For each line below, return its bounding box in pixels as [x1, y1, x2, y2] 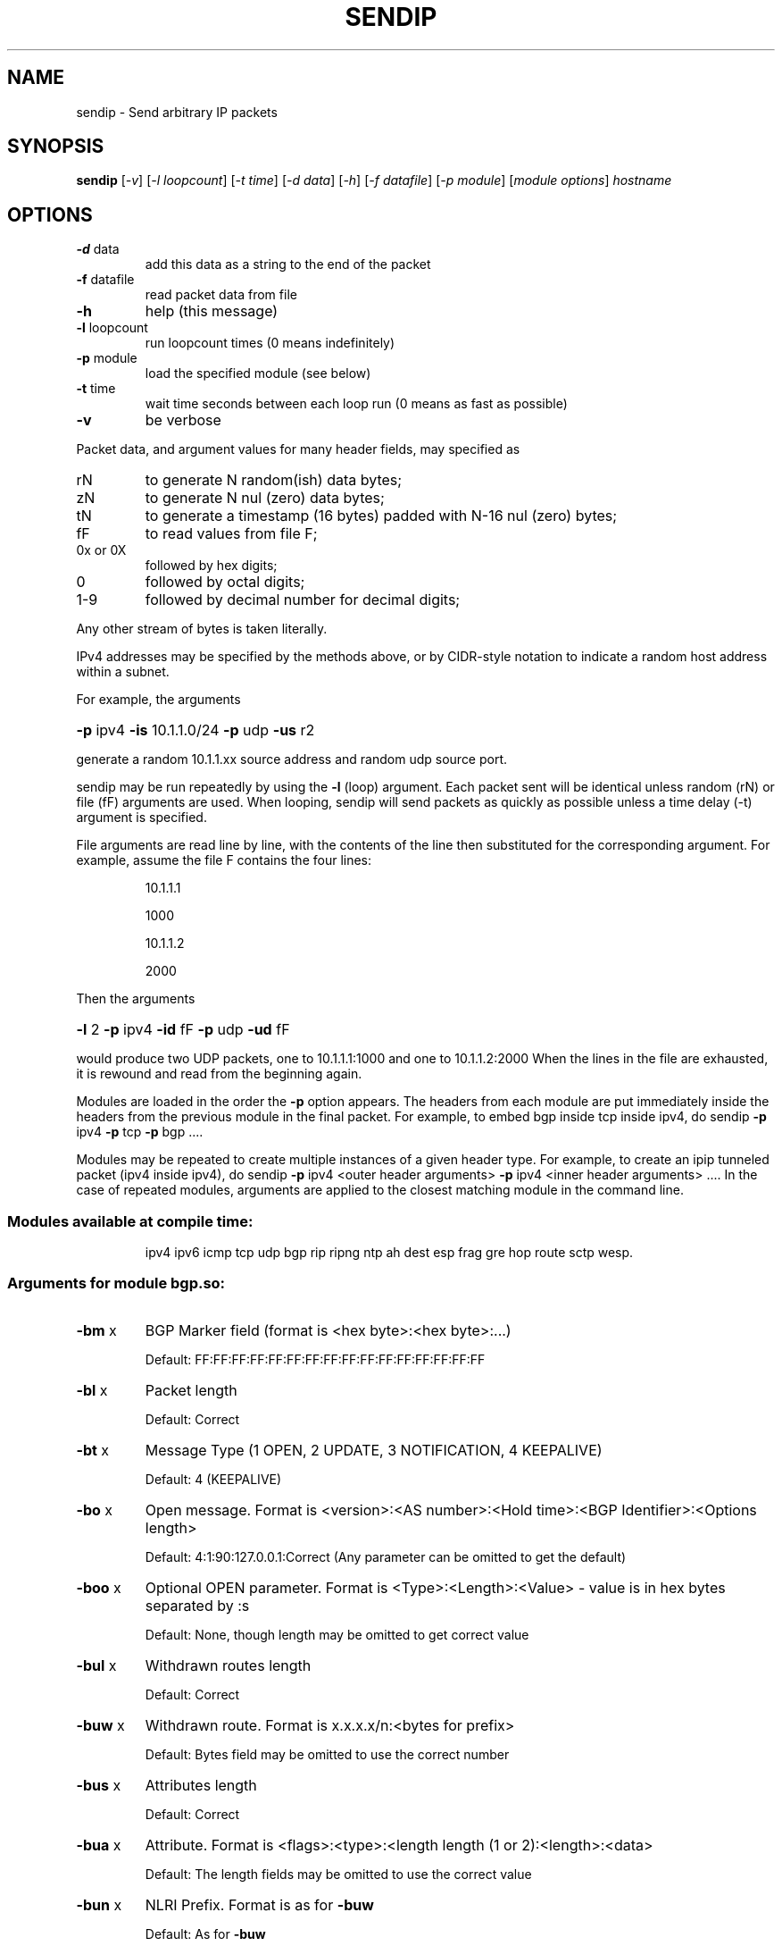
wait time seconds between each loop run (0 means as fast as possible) [145, 396, 568, 412]
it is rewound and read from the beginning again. [76, 1066, 362, 1082]
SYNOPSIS [7, 135, 104, 158]
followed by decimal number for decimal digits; [145, 591, 461, 609]
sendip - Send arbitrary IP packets [76, 104, 278, 120]
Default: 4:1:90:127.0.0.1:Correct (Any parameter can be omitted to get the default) [145, 1548, 627, 1564]
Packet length [145, 1380, 237, 1399]
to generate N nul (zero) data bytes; [145, 489, 385, 507]
